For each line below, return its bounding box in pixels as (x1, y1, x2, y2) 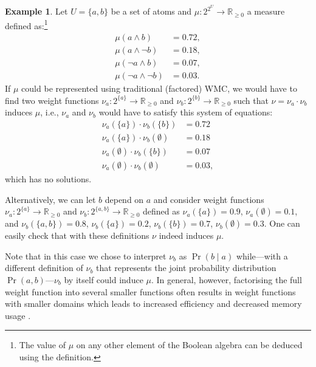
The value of (19, 338, 66, 351)
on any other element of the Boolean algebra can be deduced (76, 338, 303, 351)
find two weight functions (5, 94, 99, 106)
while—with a (236, 249, 288, 262)
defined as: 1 (5, 17, 48, 32)
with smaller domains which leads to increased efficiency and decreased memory (5, 297, 302, 310)
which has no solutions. (5, 172, 92, 185)
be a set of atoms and (111, 5, 192, 18)
